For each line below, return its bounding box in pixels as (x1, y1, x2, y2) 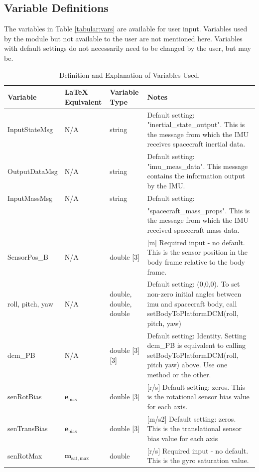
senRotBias (7, 391, 42, 402)
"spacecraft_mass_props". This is (147, 205, 250, 215)
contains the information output (147, 170, 245, 181)
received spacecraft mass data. (147, 224, 240, 235)
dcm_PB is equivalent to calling (147, 340, 246, 350)
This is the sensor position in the (147, 247, 248, 257)
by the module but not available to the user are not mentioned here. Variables (4, 33, 243, 43)
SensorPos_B (7, 252, 48, 262)
